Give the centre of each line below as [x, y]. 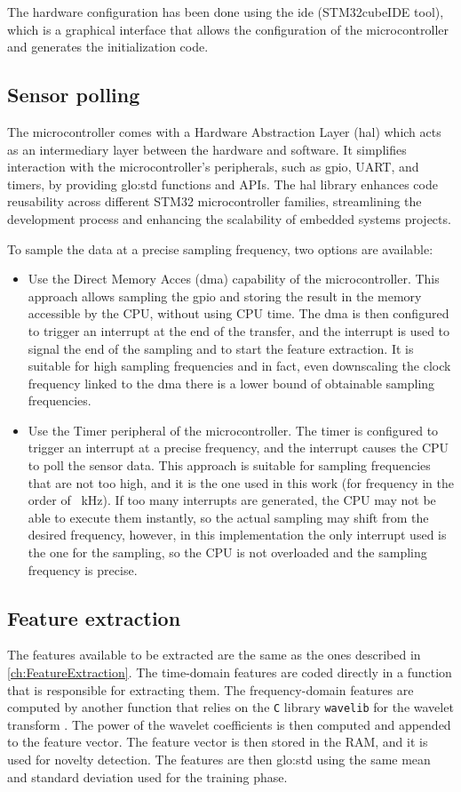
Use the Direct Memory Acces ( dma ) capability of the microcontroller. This [234, 279]
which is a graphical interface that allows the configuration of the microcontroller [228, 29]
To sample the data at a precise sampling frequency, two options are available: [220, 248]
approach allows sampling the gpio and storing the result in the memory [225, 296]
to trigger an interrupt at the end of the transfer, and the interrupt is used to [239, 330]
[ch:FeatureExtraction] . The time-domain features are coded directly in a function [230, 672]
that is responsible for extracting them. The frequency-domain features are [211, 689]
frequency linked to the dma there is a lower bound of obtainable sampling [231, 383]
